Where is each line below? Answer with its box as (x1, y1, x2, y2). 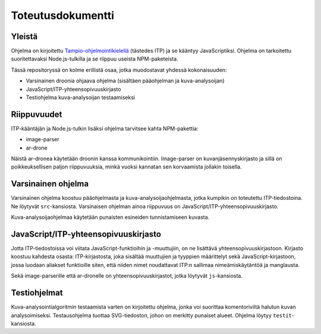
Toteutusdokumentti (11, 9, 115, 22)
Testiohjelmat (11, 288, 63, 298)
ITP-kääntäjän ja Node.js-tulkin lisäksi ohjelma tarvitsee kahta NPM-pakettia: (11, 125, 199, 132)
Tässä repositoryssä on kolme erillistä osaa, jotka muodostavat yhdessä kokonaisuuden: (11, 66, 227, 74)
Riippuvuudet (11, 109, 62, 119)
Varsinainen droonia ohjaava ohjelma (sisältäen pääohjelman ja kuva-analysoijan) (26, 77, 225, 84)
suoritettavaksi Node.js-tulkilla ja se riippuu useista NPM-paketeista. (11, 55, 178, 62)
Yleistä (11, 31, 38, 42)
